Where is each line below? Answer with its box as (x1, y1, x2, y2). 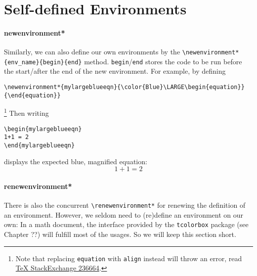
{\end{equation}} (4, 92, 61, 99)
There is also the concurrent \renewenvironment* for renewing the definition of (4, 200, 246, 210)
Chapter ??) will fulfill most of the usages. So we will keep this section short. (4, 229, 236, 239)
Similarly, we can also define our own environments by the (4, 46, 180, 57)
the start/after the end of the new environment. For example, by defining (4, 66, 226, 76)
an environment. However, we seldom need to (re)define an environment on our (4, 209, 244, 220)
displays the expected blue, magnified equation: (4, 156, 147, 166)
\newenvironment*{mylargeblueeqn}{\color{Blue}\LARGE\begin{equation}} (4, 84, 245, 91)
